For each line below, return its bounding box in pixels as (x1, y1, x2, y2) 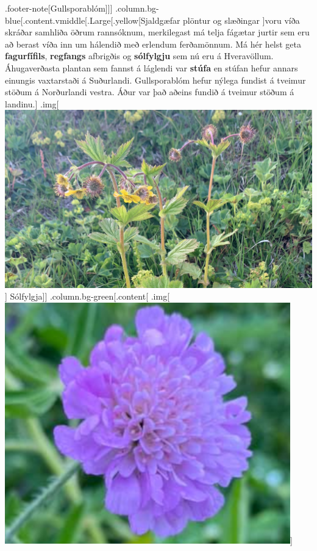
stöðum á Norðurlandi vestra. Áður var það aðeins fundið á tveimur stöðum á (5, 85, 294, 98)
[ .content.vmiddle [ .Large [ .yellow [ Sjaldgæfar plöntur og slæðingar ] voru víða (20, 13, 300, 26)
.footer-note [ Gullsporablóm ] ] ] (5, 2, 113, 14)
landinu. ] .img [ (5, 97, 59, 110)
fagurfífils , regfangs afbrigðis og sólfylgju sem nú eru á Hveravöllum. (5, 49, 274, 62)
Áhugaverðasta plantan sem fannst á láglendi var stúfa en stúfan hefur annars (5, 61, 298, 74)
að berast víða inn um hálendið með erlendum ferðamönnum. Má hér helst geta (5, 37, 302, 50)
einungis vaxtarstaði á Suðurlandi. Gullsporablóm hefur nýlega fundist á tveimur (5, 73, 306, 86)
